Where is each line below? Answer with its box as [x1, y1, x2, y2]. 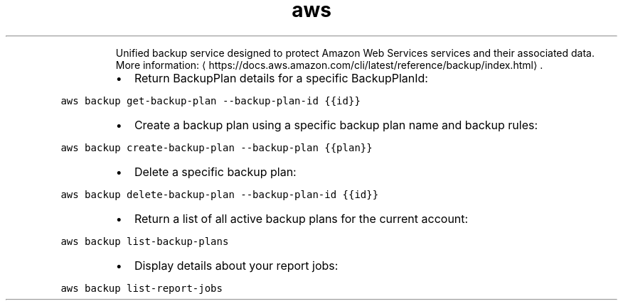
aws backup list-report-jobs [60, 282, 223, 294]
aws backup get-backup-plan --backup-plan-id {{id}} [60, 94, 361, 106]
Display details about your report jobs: [134, 258, 339, 273]
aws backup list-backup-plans [60, 235, 229, 247]
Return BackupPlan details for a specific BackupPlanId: [134, 70, 428, 85]
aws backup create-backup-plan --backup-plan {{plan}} [60, 141, 373, 153]
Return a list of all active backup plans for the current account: [134, 211, 469, 226]
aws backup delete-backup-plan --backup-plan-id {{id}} [60, 188, 379, 200]
